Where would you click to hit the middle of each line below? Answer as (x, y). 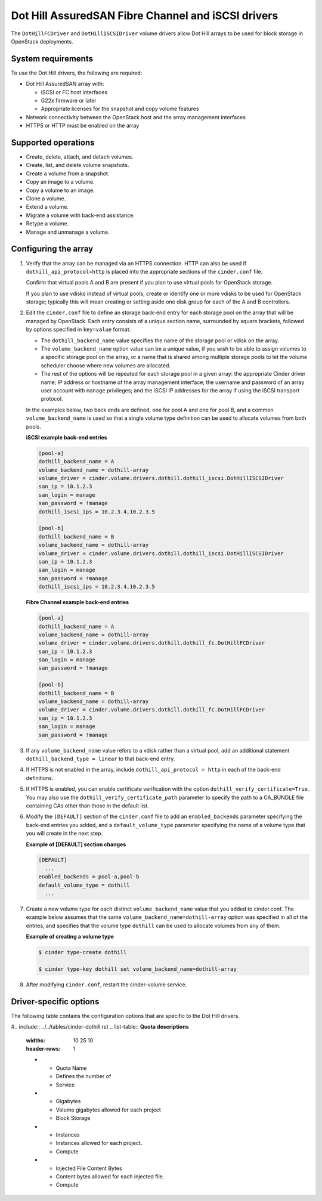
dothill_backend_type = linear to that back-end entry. (100, 759)
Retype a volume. (47, 224)
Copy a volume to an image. (60, 190)
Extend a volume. (47, 207)
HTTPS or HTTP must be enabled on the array (83, 126)
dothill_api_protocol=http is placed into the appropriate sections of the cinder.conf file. (144, 271)
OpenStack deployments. (42, 41)
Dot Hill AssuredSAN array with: (65, 84)
